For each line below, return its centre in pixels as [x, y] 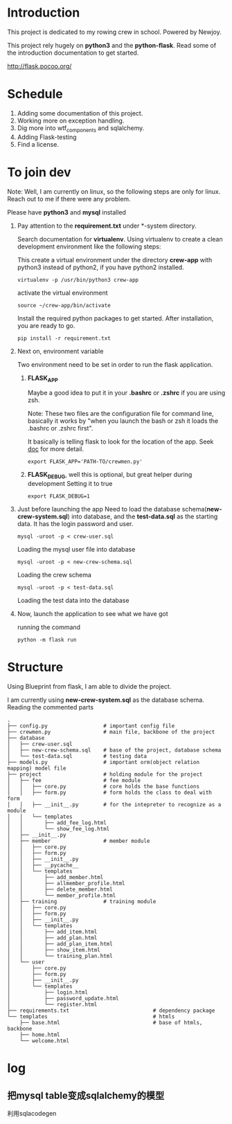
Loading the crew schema [54, 575]
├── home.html [40, 1035]
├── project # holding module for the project [105, 774]
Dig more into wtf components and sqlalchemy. [81, 128]
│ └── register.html [52, 1005]
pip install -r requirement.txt [64, 338]
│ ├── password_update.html [63, 999]
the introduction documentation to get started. [73, 53]
